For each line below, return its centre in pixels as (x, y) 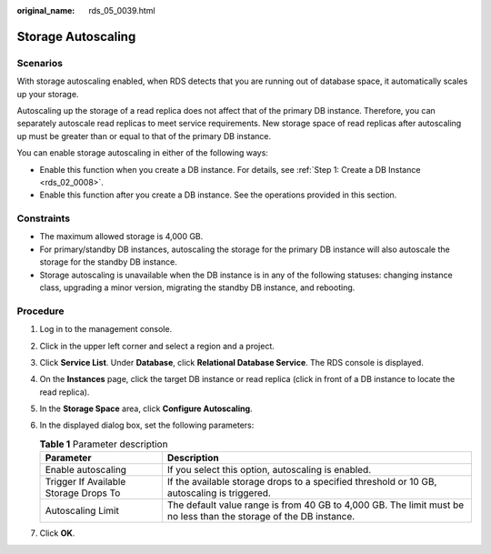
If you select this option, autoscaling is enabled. (269, 470)
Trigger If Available (85, 482)
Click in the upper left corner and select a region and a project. (157, 346)
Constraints (44, 218)
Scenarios (40, 63)
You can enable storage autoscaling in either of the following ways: (142, 153)
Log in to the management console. (106, 329)
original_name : (46, 10)
